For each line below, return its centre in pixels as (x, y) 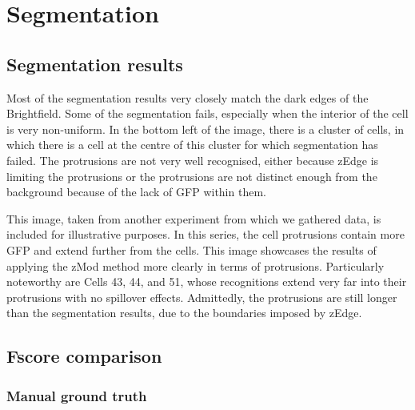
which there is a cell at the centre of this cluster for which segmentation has (192, 145)
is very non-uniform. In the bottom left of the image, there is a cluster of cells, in (206, 129)
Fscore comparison (84, 356)
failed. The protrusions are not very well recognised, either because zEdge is (193, 160)
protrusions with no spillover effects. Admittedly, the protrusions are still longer (202, 297)
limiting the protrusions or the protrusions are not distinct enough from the (192, 176)
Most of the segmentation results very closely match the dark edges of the (188, 97)
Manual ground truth (77, 395)
